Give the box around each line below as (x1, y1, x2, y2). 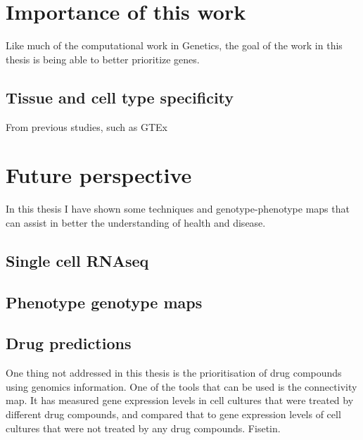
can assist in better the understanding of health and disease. (6, 215, 266, 230)
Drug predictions (6, 332, 132, 354)
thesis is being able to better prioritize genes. (6, 51, 200, 66)
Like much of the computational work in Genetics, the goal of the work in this (6, 38, 343, 53)
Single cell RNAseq (6, 249, 149, 271)
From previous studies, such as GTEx (6, 119, 168, 134)
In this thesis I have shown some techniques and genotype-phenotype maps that (6, 201, 350, 216)
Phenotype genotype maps (6, 291, 203, 313)
